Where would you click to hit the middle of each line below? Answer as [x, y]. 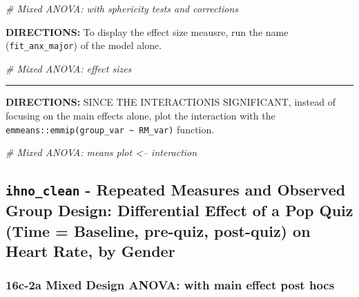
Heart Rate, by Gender [90, 251]
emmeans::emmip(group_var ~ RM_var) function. [110, 129]
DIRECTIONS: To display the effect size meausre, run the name [147, 31]
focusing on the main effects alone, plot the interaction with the [140, 116]
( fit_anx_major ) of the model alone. [84, 45]
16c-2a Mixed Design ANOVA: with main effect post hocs [170, 285]
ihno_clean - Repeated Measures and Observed [176, 190]
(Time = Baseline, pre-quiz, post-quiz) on [158, 230]
